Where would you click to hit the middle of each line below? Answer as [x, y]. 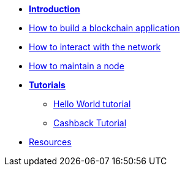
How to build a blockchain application [104, 28]
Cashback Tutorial [90, 123]
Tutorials [47, 85]
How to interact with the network [95, 47]
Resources [50, 142]
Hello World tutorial [92, 104]
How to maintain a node [77, 66]
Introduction [55, 9]
